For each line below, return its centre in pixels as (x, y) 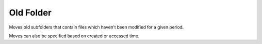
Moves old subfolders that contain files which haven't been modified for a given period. (96, 27)
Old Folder (30, 13)
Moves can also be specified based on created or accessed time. (74, 36)
